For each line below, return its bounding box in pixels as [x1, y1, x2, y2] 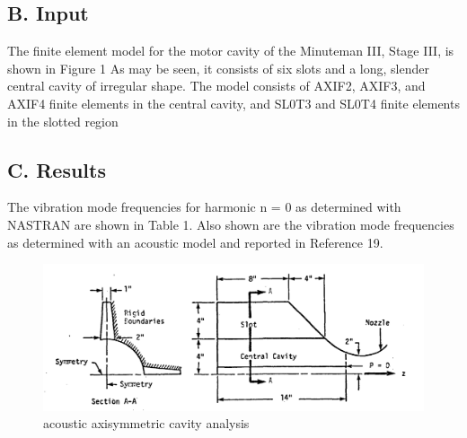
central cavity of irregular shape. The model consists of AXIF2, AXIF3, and [7, 76, 426, 95]
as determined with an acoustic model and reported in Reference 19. [7, 232, 383, 251]
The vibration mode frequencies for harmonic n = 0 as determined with [7, 197, 401, 216]
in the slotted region [7, 111, 119, 130]
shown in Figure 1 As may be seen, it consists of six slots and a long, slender [7, 58, 429, 77]
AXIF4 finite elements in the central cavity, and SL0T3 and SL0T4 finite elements [7, 93, 460, 112]
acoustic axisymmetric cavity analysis [43, 414, 250, 433]
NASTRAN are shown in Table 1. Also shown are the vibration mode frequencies [7, 215, 454, 233]
